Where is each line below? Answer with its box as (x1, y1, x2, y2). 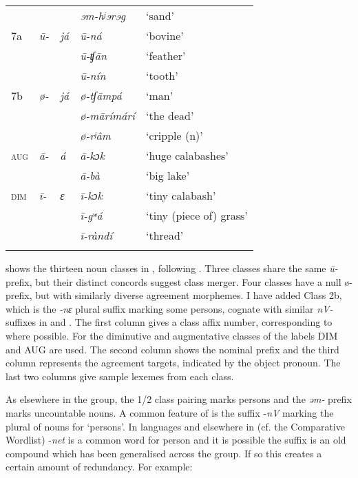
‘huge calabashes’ (146, 147, 229, 163)
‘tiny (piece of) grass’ (146, 207, 248, 223)
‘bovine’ (146, 28, 184, 43)
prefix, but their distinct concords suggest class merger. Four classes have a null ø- (6, 274, 352, 289)
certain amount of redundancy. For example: (6, 459, 193, 474)
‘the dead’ (146, 107, 194, 123)
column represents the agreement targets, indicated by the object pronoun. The (6, 355, 341, 370)
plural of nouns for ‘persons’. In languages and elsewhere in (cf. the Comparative (6, 419, 345, 433)
